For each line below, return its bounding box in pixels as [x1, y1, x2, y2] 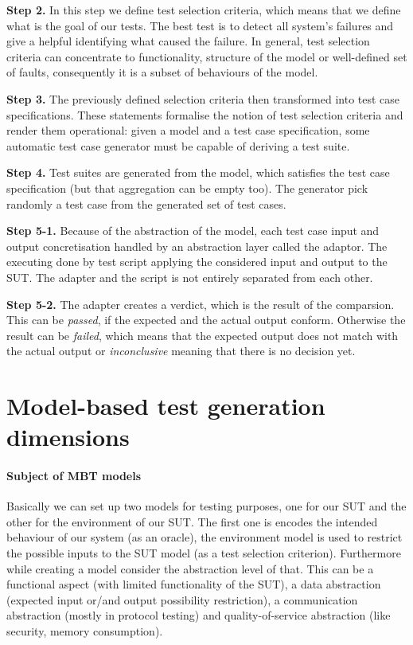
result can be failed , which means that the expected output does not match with [6, 326, 399, 343]
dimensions [6, 420, 130, 453]
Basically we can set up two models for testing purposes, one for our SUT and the [6, 498, 407, 514]
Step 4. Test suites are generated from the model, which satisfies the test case [6, 164, 390, 181]
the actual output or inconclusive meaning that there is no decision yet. [6, 342, 356, 359]
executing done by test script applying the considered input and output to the [6, 253, 388, 270]
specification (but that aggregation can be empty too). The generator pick [6, 179, 368, 196]
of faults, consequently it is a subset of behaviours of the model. [6, 64, 318, 80]
